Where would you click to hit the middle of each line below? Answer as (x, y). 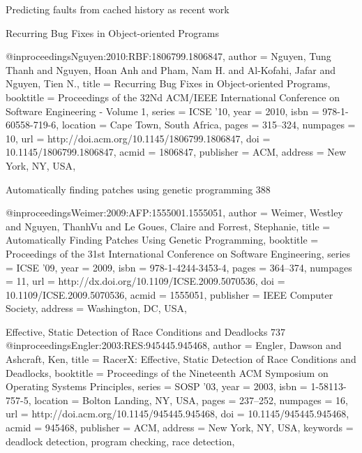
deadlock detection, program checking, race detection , (120, 441)
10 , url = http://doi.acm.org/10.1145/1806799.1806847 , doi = (138, 138)
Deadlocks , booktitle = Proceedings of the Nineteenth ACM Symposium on (167, 372)
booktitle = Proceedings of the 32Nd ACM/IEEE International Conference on (173, 97)
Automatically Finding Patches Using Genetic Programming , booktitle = (162, 240)
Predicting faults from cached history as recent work (118, 9)
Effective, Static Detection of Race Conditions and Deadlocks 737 (146, 331)
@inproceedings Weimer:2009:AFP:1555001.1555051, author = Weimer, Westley (174, 213)
